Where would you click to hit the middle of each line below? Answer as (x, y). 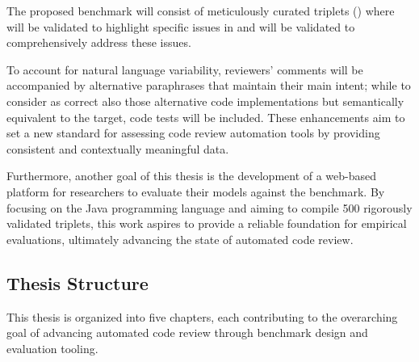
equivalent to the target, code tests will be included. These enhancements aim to (206, 117)
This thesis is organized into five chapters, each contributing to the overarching (202, 316)
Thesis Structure (78, 282)
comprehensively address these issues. (99, 42)
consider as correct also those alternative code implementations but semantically (205, 101)
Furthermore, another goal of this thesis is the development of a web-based (192, 176)
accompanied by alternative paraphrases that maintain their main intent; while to (209, 85)
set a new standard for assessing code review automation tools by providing (193, 133)
